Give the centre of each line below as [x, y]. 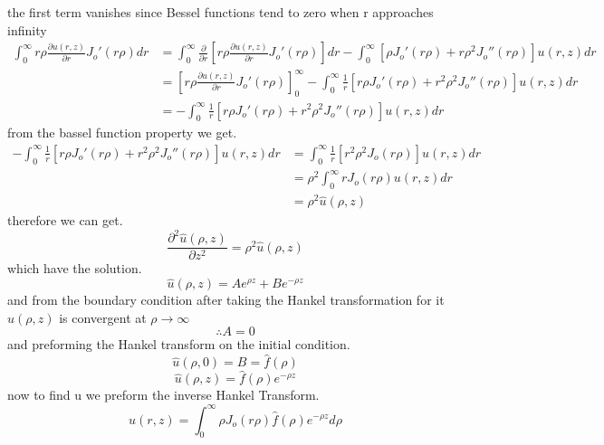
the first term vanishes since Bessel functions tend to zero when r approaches [221, 12]
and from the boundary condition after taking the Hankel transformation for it [226, 300]
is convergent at [103, 317]
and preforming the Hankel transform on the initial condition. [179, 344]
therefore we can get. [65, 220]
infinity [27, 29]
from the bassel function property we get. [122, 133]
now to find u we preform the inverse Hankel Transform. [163, 395]
